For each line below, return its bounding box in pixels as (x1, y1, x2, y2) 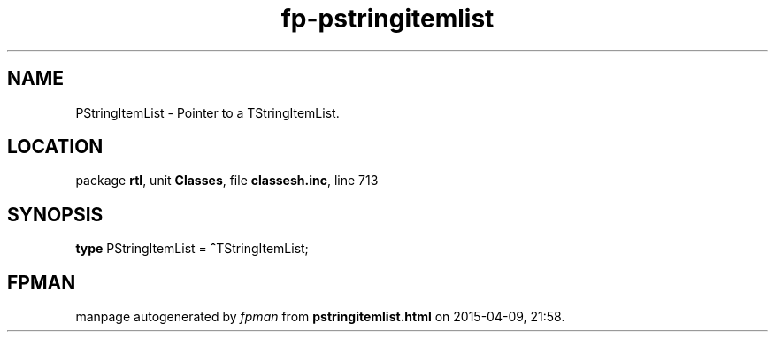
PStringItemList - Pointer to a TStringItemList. (75, 104, 340, 120)
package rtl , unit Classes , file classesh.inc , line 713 (75, 173, 379, 189)
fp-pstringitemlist (280, 4, 495, 34)
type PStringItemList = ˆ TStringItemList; (75, 241, 309, 257)
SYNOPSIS (7, 203, 104, 226)
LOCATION (7, 135, 104, 158)
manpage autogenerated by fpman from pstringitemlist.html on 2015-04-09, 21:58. (75, 309, 565, 325)
